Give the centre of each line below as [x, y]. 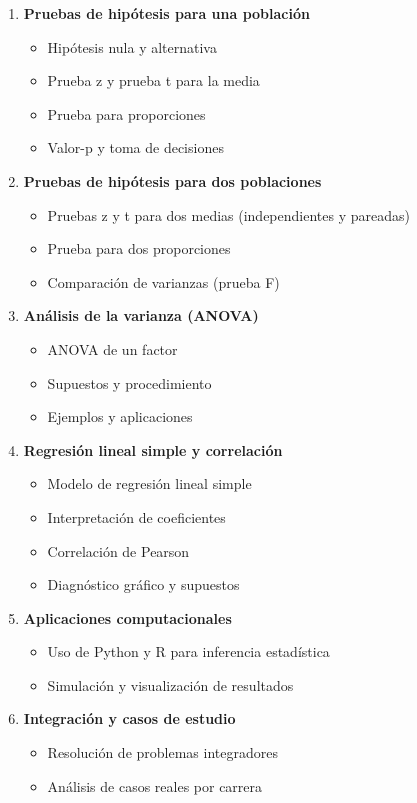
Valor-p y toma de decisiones [135, 147]
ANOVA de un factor [112, 348]
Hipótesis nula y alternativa [132, 46]
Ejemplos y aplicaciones [120, 416]
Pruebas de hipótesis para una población [166, 13]
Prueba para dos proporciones [139, 248]
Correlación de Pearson [118, 550]
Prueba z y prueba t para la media [153, 80]
